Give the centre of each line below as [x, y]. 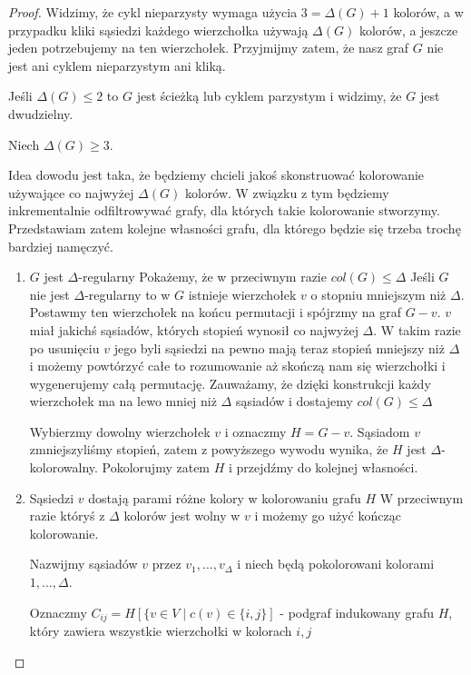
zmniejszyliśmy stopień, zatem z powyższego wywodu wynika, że [209, 449]
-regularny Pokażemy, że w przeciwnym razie [202, 277]
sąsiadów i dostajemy [294, 401]
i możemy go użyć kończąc [328, 516]
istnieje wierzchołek [242, 294]
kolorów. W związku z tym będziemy [287, 192]
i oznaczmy [255, 431]
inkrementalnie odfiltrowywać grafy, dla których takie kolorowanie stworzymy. [224, 210]
